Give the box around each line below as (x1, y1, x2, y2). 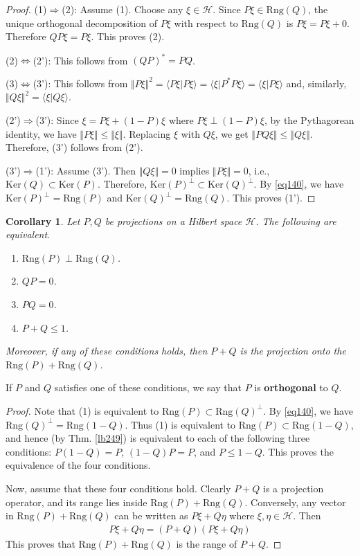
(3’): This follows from (33, 75, 128, 90)
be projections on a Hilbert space (105, 213, 242, 228)
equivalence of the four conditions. (6, 458, 151, 472)
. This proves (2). (91, 29, 165, 44)
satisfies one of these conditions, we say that (54, 380, 242, 395)
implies (179, 163, 210, 177)
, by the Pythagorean (264, 113, 354, 127)
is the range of (176, 536, 237, 550)
